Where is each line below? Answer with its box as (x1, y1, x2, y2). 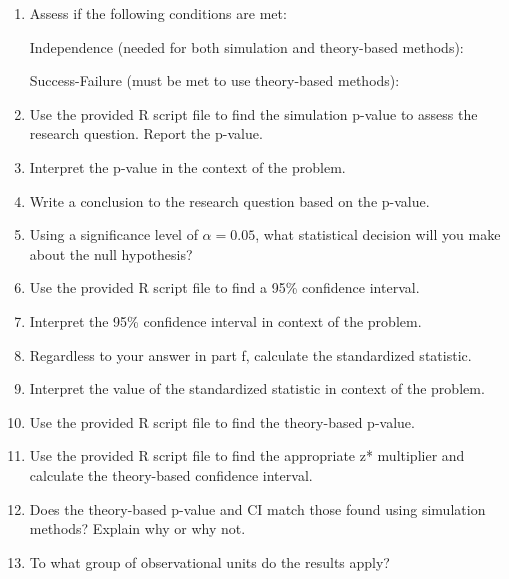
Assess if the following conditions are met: (29, 3, 287, 23)
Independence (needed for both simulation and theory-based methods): (29, 36, 464, 57)
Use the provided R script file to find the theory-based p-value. (29, 411, 415, 432)
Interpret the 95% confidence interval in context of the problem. (29, 310, 422, 331)
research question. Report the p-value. (29, 123, 263, 144)
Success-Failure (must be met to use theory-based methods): (29, 70, 400, 91)
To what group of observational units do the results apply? (29, 551, 390, 572)
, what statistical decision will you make (255, 224, 501, 245)
